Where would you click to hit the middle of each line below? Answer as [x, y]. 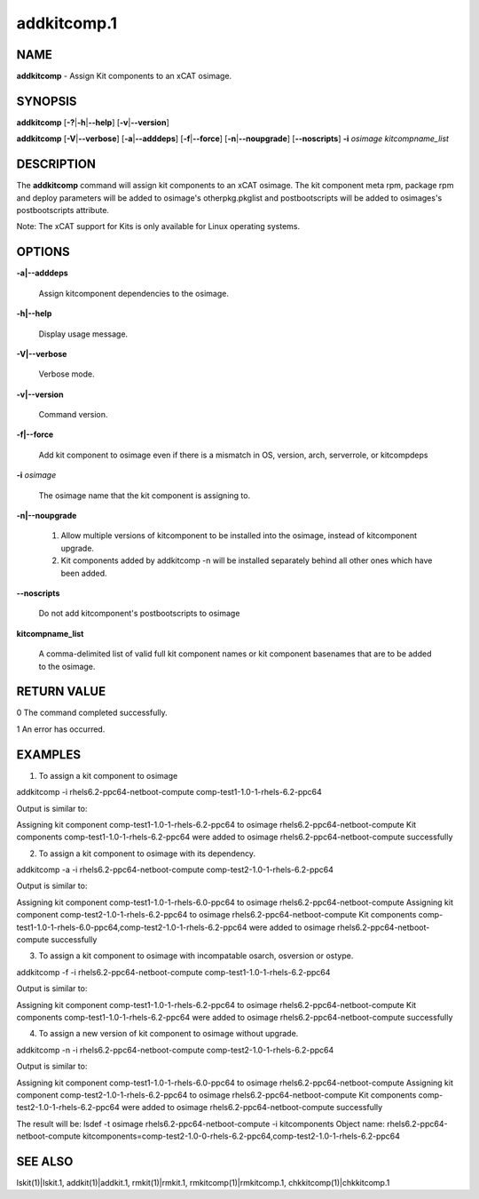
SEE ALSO [45, 1161]
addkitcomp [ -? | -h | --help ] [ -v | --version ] [93, 122]
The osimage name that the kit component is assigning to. [145, 495]
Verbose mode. [67, 374]
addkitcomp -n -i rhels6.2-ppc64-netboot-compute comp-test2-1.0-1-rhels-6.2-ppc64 [175, 1050]
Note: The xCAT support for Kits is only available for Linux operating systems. [158, 226]
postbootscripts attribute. [63, 210]
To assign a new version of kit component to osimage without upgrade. [169, 1034]
